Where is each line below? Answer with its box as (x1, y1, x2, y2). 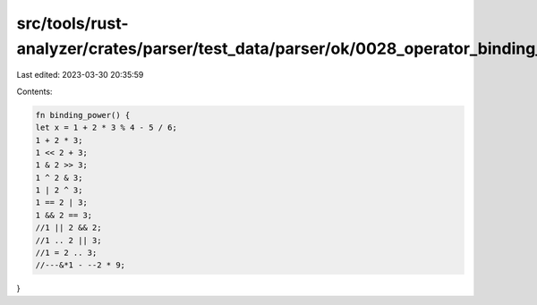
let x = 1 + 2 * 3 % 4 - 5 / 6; (35, 123, 178, 133)
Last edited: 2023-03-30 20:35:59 (16, 70, 144, 80)
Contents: (16, 86, 53, 97)
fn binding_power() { (35, 110, 131, 120)
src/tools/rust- (16, 13, 129, 33)
